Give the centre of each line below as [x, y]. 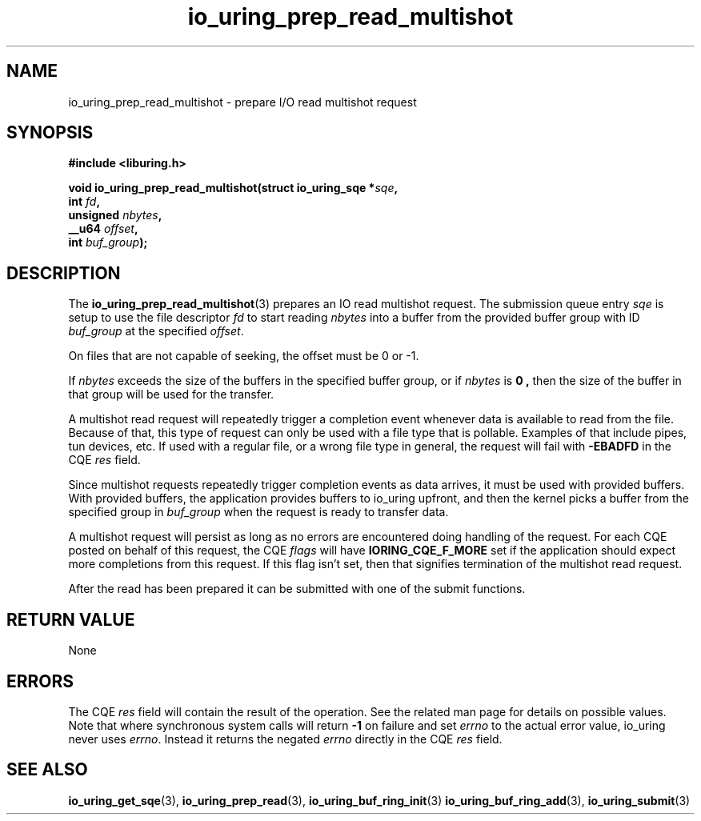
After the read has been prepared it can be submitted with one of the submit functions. [297, 589]
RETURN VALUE [71, 619]
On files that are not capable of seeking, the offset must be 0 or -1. [244, 356]
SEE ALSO [47, 770]
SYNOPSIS [50, 133]
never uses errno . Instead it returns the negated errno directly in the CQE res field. [285, 739]
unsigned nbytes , [115, 215]
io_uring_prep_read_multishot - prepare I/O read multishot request [242, 102]
